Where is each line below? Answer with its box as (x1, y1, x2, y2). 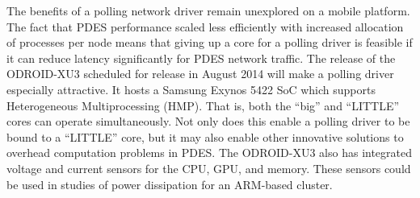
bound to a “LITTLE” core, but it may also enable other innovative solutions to (6, 128, 404, 145)
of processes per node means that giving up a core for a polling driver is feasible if (6, 34, 413, 51)
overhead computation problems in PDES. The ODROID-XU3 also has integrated (6, 144, 413, 161)
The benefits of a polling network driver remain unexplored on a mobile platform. (6, 2, 410, 19)
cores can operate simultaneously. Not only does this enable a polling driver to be (6, 113, 410, 130)
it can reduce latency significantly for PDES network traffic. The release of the (6, 49, 396, 66)
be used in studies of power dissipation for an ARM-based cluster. (6, 175, 333, 192)
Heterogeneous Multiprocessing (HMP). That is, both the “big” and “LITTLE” (6, 97, 400, 113)
